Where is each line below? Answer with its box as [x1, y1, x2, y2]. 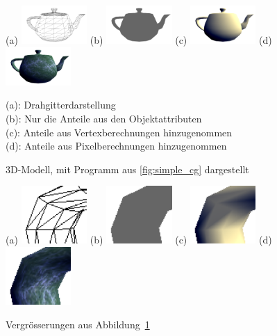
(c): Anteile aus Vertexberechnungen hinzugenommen [6, 125, 233, 139]
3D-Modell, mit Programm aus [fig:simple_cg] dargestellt [6, 161, 249, 176]
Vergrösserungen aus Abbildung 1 [6, 317, 150, 331]
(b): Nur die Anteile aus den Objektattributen [6, 111, 202, 125]
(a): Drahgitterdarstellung [6, 97, 116, 112]
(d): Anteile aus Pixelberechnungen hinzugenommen [6, 138, 227, 153]
